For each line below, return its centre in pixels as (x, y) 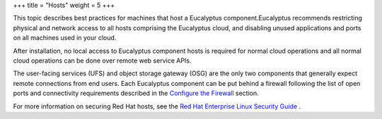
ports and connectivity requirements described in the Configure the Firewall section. (136, 93)
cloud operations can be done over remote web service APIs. (102, 61)
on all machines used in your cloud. (65, 38)
